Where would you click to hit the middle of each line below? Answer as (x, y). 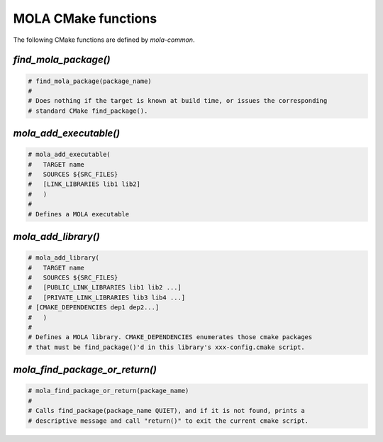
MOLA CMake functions (85, 18)
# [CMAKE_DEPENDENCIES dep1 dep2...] (94, 308)
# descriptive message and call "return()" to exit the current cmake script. (168, 421)
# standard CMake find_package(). (88, 111)
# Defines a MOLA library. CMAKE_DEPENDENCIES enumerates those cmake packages (170, 337)
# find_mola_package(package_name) (90, 81)
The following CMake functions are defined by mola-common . (104, 40)
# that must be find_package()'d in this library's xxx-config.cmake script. (166, 347)
